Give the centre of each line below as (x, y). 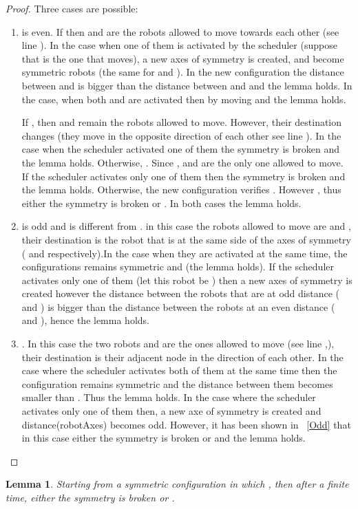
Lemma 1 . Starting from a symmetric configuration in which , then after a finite (177, 484)
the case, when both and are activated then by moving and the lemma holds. (184, 99)
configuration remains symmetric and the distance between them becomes (177, 383)
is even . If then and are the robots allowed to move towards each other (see (180, 31)
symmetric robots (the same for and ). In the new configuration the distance (183, 72)
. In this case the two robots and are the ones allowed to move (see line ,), (178, 344)
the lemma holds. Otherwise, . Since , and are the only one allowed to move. (182, 162)
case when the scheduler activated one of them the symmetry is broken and (180, 149)
